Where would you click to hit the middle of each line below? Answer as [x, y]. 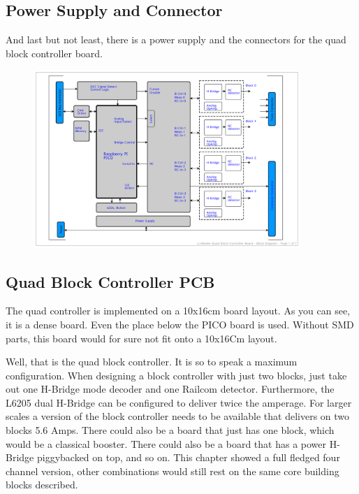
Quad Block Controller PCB [110, 281]
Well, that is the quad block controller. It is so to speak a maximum [152, 362]
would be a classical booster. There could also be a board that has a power [166, 443]
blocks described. [42, 485]
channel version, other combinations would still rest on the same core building [173, 471]
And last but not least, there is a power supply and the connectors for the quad [176, 39]
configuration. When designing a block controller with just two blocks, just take [176, 375]
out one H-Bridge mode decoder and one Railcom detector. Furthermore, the [170, 389]
